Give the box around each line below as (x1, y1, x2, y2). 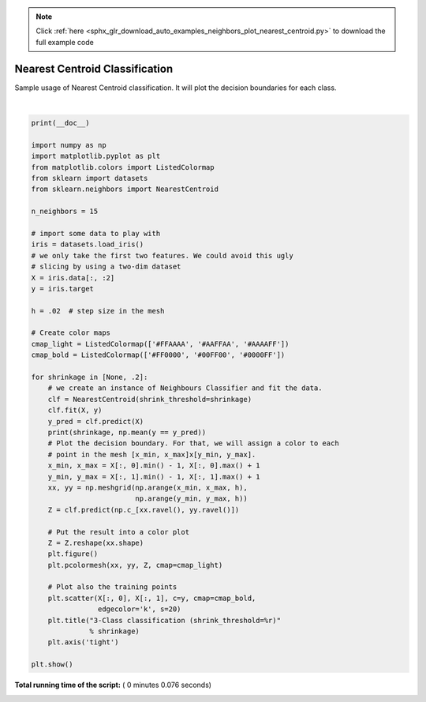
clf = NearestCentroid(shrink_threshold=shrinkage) (47, 395, 252, 404)
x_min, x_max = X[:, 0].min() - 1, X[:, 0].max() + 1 (47, 461, 260, 470)
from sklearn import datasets (31, 174, 148, 183)
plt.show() (31, 660, 73, 669)
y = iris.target (31, 284, 95, 293)
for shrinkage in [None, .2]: (31, 373, 148, 382)
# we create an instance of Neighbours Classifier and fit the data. (47, 384, 323, 392)
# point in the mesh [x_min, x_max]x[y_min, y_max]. (47, 450, 256, 459)
